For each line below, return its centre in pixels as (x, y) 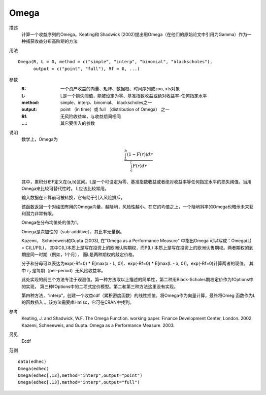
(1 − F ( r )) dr (140, 155)
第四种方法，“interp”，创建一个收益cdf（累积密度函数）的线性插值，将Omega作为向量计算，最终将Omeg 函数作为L (138, 295)
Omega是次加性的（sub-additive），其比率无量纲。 (73, 231)
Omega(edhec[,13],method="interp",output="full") (79, 382)
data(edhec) (32, 362)
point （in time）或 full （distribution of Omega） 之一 (115, 109)
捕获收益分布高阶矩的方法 (51, 41)
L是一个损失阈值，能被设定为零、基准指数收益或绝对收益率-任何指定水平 (134, 96)
